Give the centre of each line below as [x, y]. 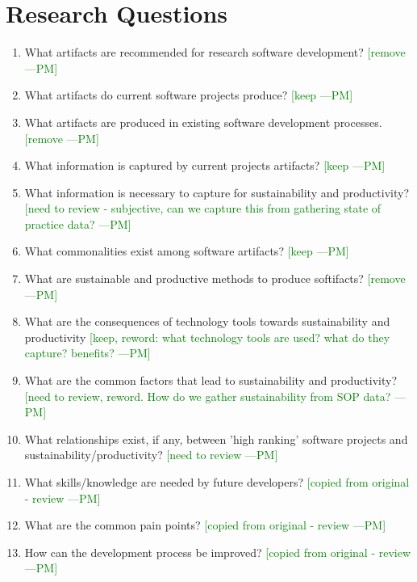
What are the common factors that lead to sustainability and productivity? [211, 380]
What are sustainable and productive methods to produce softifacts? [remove [215, 278]
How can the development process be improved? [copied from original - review [218, 552]
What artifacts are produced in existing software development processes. [203, 122]
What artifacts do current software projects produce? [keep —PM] [189, 95]
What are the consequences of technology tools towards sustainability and [207, 321]
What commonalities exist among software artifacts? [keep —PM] [187, 251]
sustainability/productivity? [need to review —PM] [151, 455]
